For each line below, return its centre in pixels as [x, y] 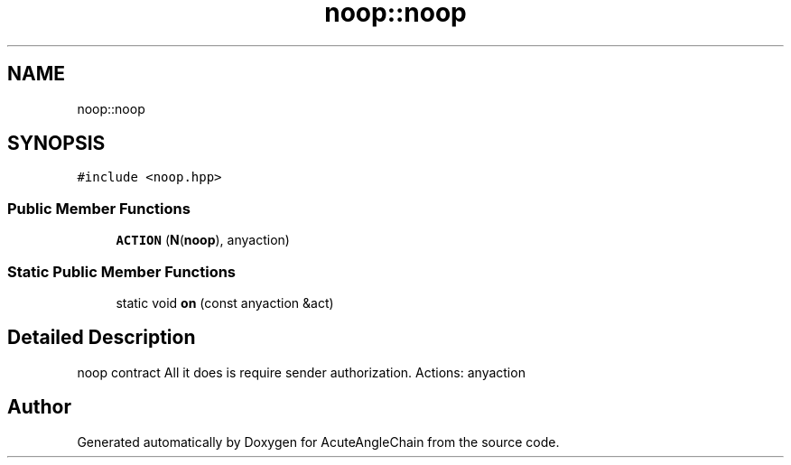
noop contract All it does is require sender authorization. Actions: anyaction [301, 372]
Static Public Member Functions [122, 271]
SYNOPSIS [56, 144]
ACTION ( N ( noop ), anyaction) [203, 240]
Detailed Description [102, 338]
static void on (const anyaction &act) [225, 302]
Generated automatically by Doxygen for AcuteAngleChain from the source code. [318, 442]
